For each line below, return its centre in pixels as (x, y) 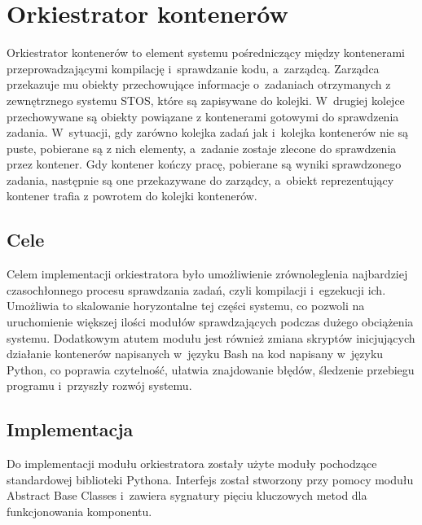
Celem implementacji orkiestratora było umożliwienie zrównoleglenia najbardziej (207, 274)
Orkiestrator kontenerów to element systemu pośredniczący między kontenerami (206, 52)
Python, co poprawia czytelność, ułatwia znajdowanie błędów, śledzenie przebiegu (211, 369)
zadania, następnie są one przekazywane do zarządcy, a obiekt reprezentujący (200, 179)
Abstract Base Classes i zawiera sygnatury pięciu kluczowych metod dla (187, 495)
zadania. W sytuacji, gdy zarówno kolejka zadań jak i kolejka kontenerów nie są (207, 132)
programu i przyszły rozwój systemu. (99, 385)
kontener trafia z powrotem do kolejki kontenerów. (132, 196)
